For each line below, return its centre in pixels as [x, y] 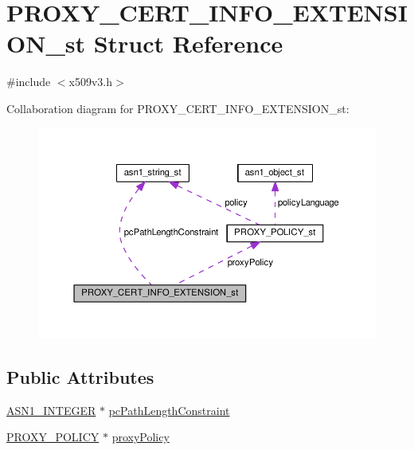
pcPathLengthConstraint [169, 410]
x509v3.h [91, 82]
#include [29, 82]
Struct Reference [188, 43]
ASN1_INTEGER [51, 410]
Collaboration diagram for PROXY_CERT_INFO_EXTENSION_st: [178, 108]
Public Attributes [80, 377]
